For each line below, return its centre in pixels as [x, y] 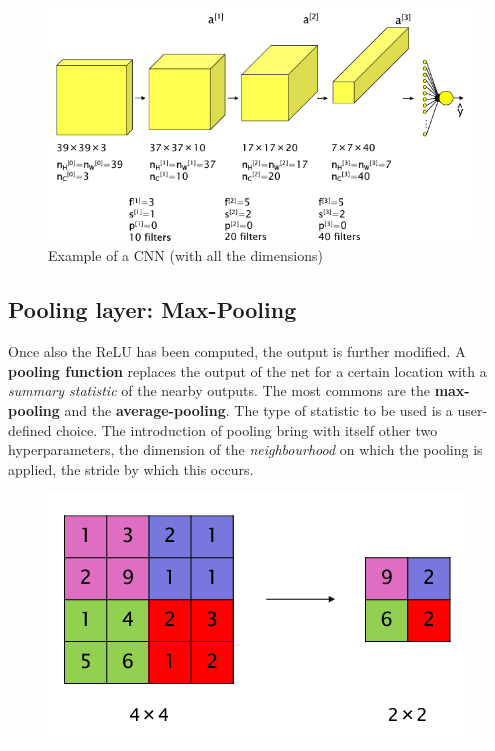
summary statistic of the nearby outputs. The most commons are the [219, 390]
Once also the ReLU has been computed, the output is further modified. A [237, 351]
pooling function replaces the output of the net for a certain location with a [247, 370]
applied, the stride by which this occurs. [131, 468]
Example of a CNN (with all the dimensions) [185, 255]
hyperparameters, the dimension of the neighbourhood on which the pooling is [245, 449]
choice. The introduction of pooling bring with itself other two [247, 429]
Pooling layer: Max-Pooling [152, 309]
